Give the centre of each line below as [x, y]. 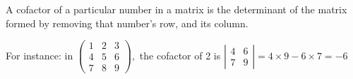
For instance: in [40, 55]
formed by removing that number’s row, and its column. [127, 23]
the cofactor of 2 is [180, 55]
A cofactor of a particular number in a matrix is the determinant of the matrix [176, 9]
